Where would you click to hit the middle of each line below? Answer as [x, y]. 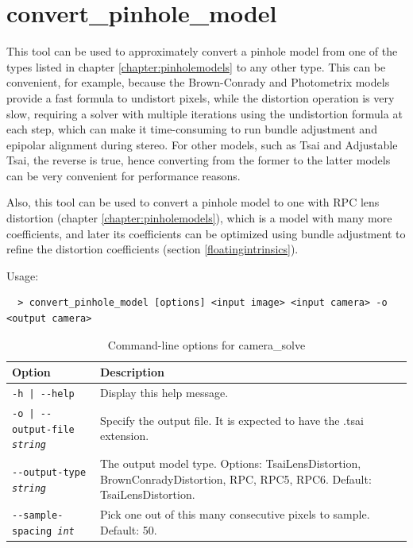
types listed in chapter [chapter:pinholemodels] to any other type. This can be [196, 66]
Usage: [23, 275]
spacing [32, 531]
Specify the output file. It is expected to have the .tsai [232, 420]
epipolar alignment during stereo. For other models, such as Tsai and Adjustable [202, 144]
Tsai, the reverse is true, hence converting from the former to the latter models [199, 160]
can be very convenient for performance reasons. [124, 175]
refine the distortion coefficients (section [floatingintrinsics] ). [152, 249]
